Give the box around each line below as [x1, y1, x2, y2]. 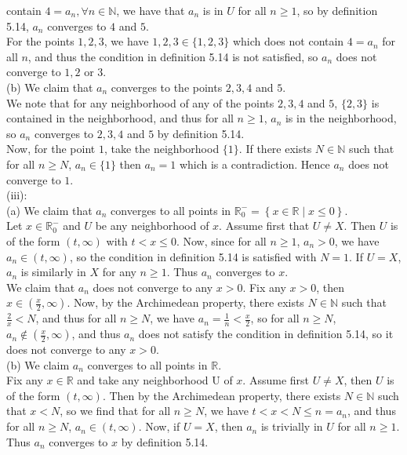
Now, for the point [6, 140, 96, 157]
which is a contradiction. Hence [179, 155, 330, 172]
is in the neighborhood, [285, 110, 397, 126]
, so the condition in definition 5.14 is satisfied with [69, 248, 317, 264]
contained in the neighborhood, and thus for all [6, 110, 234, 126]
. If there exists [238, 140, 312, 157]
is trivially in [260, 418, 323, 435]
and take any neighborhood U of [77, 372, 233, 388]
